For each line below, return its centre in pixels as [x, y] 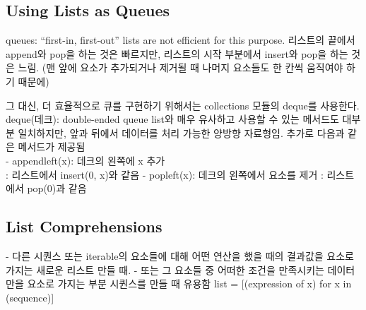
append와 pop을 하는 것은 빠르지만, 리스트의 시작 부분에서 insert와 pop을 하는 [177, 53]
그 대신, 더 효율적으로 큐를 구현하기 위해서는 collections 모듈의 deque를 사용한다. [183, 105]
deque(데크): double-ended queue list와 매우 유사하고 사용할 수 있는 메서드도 [172, 119]
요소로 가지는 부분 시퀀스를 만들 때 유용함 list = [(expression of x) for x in [189, 284]
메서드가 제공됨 [52, 147]
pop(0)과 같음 [57, 188]
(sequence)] [30, 297]
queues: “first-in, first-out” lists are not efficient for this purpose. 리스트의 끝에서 [181, 40]
